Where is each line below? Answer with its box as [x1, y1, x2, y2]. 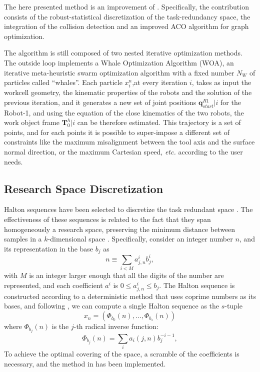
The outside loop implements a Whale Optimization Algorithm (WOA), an [4, 57, 234, 67]
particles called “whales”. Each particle [4, 77, 122, 87]
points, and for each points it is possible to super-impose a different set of [4, 126, 230, 137]
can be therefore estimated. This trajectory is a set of [77, 117, 241, 127]
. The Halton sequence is [159, 279, 235, 290]
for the [220, 96, 241, 107]
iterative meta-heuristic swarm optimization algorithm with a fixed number [4, 67, 234, 77]
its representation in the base [4, 243, 93, 253]
